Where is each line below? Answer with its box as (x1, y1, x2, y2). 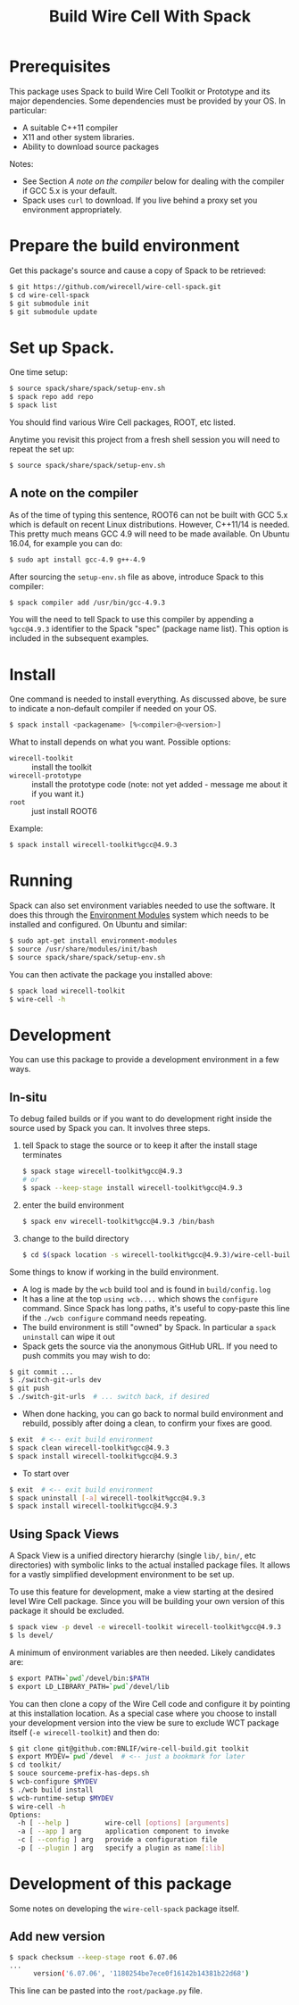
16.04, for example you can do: (9, 537, 123, 548)
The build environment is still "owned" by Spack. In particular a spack (21, 1321, 277, 1332)
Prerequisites (9, 56, 112, 77)
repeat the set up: (9, 444, 75, 454)
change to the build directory (21, 1233, 129, 1244)
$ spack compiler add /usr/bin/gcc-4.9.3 (9, 598, 166, 607)
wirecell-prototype (9, 771, 82, 780)
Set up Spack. (9, 337, 115, 358)
